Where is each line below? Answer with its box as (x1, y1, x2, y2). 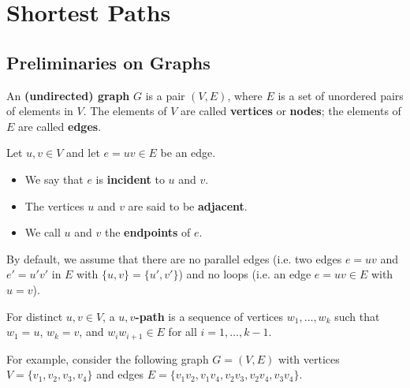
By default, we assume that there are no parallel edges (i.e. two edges (6, 250, 342, 267)
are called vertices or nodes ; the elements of (181, 103, 401, 119)
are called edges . (18, 118, 102, 134)
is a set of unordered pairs (278, 87, 404, 103)
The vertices (24, 197, 84, 214)
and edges (96, 366, 144, 382)
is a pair (145, 87, 185, 103)
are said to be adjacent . (128, 197, 248, 214)
